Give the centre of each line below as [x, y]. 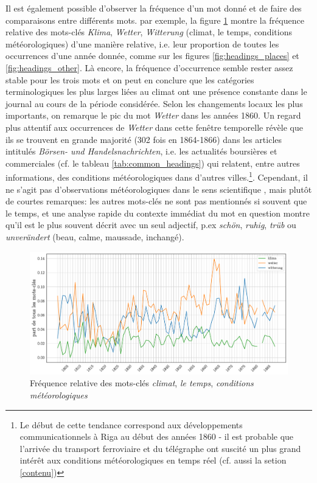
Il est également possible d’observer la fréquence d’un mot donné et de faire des [154, 8]
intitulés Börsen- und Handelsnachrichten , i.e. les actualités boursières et [141, 151]
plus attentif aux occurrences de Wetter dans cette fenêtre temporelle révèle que [154, 127]
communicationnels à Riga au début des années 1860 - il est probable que [157, 436]
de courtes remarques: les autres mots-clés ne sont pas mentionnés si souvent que [156, 201]
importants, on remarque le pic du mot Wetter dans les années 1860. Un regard [153, 115]
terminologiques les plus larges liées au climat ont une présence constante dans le [156, 92]
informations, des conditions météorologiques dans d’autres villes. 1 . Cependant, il [157, 176]
